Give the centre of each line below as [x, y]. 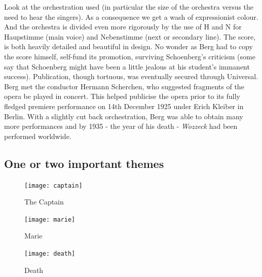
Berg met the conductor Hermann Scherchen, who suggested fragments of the [124, 86]
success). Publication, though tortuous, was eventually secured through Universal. [131, 76]
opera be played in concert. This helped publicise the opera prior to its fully [122, 96]
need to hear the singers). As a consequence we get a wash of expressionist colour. [131, 16]
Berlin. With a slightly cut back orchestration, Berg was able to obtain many [124, 116]
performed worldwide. [38, 136]
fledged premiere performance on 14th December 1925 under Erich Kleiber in [124, 106]
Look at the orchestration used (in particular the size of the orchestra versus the [129, 7]
